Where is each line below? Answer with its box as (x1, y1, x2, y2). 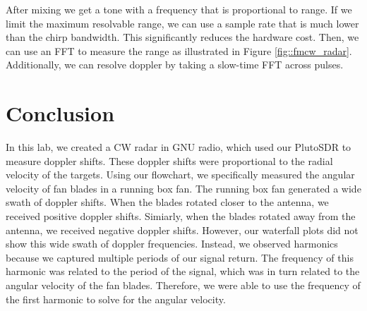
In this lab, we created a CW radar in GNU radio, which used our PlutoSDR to (6, 140, 351, 154)
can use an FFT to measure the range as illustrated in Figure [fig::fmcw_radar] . (6, 43, 352, 58)
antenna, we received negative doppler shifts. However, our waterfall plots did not (6, 222, 359, 237)
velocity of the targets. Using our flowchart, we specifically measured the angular (6, 167, 355, 182)
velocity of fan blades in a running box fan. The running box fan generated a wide (6, 181, 361, 195)
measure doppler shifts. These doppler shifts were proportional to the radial (6, 153, 333, 168)
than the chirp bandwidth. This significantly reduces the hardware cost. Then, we (6, 30, 359, 44)
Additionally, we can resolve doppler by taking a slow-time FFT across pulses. (6, 57, 344, 72)
